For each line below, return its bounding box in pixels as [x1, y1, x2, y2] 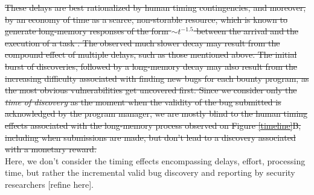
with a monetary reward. [5, 143, 97, 155]
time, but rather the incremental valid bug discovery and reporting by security [5, 166, 295, 179]
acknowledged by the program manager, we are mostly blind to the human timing [5, 107, 308, 120]
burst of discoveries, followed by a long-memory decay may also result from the [5, 60, 297, 72]
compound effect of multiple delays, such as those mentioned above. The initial [5, 48, 297, 61]
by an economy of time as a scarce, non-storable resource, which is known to [5, 13, 287, 25]
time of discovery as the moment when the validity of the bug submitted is [5, 95, 281, 108]
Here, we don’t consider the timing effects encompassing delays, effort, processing [5, 154, 306, 167]
